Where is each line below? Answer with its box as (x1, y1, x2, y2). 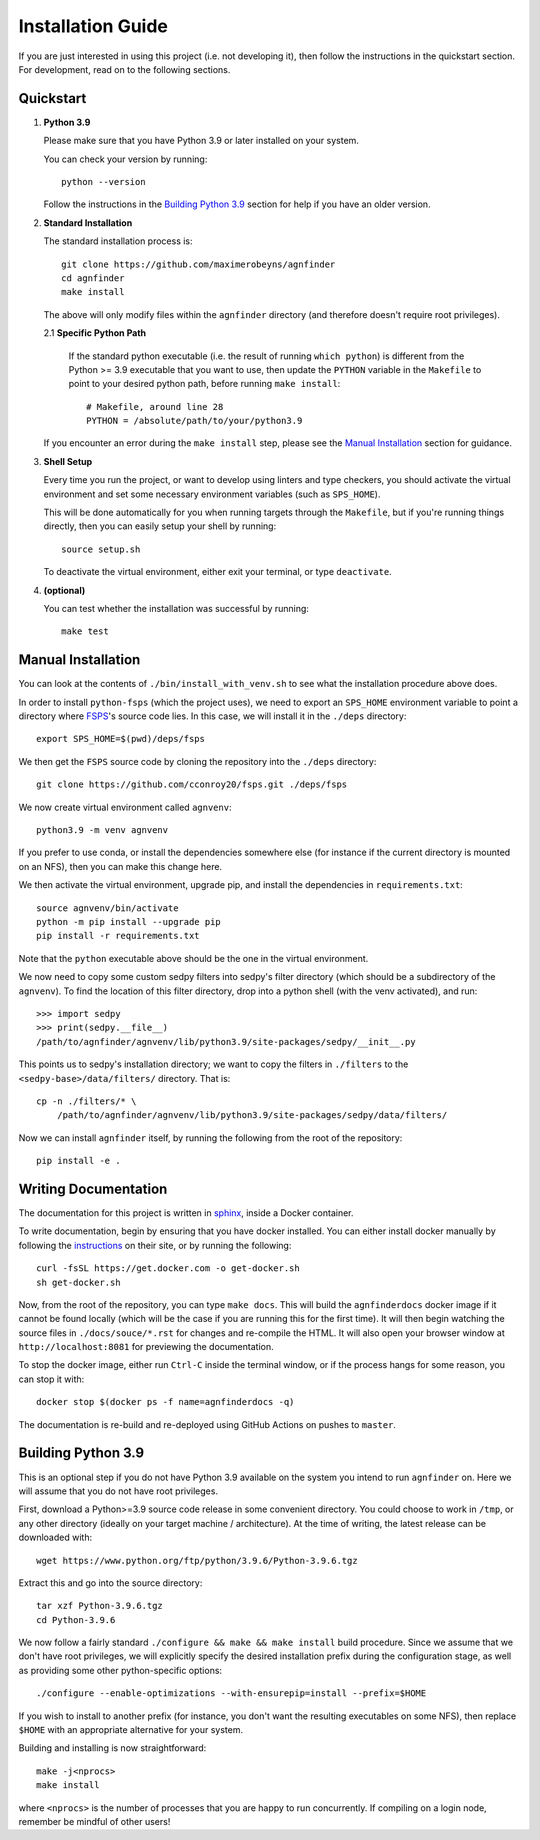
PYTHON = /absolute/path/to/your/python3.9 (86, 415, 303, 427)
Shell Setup (43, 455, 93, 467)
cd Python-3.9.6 (36, 1614, 116, 1625)
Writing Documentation (18, 1180, 168, 1197)
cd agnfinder (61, 272, 125, 284)
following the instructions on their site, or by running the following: (18, 1239, 292, 1251)
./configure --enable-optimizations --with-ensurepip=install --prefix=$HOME (36, 1688, 427, 1699)
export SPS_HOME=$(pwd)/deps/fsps (36, 733, 205, 745)
